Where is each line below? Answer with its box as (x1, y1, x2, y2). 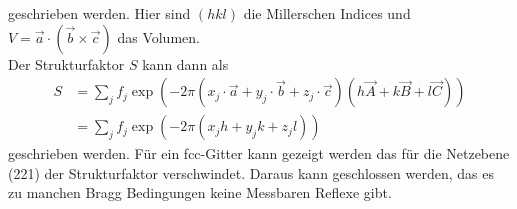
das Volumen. (117, 26, 200, 47)
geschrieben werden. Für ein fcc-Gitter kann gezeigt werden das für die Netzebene (8, 143, 510, 164)
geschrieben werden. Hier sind (8, 3, 191, 23)
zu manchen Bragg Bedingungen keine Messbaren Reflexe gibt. (8, 182, 392, 203)
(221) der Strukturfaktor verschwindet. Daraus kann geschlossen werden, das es (8, 162, 494, 183)
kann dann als (142, 53, 229, 74)
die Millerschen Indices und (243, 3, 411, 23)
